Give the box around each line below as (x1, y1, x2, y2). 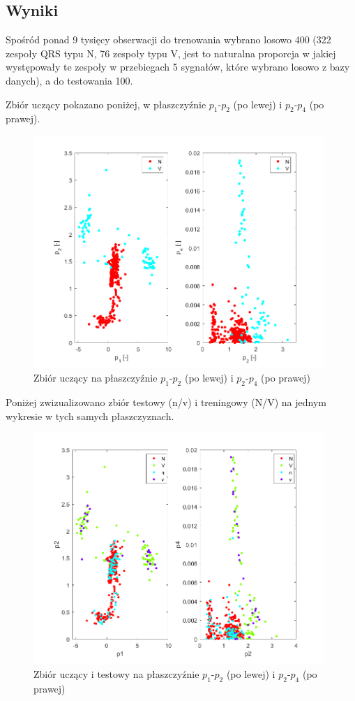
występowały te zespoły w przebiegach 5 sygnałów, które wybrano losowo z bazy (6, 59, 350, 74)
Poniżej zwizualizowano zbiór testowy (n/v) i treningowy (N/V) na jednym (6, 395, 327, 410)
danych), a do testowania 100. (6, 73, 133, 87)
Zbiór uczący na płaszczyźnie (33, 370, 158, 385)
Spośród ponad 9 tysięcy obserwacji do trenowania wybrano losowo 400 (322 (6, 32, 331, 47)
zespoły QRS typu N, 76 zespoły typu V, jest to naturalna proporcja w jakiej (6, 45, 336, 60)
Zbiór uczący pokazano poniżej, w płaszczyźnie (6, 96, 206, 111)
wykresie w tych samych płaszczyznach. (6, 408, 174, 423)
